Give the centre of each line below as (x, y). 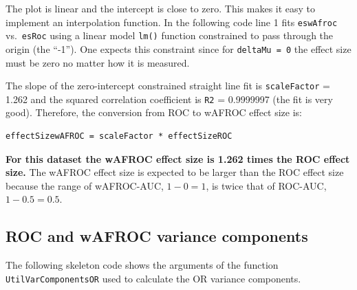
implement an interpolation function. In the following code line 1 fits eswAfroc (172, 22)
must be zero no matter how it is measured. (98, 62)
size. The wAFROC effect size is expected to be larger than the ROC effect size (175, 172)
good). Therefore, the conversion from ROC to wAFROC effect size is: (154, 112)
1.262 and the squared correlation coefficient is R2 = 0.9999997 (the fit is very (169, 99)
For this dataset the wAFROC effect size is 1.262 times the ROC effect (178, 158)
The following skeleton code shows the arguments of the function (142, 265)
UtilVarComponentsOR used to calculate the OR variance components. (153, 278)
